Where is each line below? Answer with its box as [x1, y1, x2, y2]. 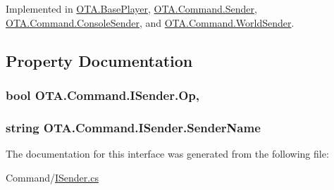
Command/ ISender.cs [6, 170, 99, 184]
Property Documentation [6, 49, 193, 71]
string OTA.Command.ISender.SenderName [6, 118, 261, 136]
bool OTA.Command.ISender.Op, [6, 86, 200, 103]
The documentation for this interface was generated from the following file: [6, 146, 329, 161]
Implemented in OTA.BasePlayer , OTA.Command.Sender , [6, 1, 257, 15]
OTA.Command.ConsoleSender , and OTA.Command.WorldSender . [6, 15, 295, 30]
